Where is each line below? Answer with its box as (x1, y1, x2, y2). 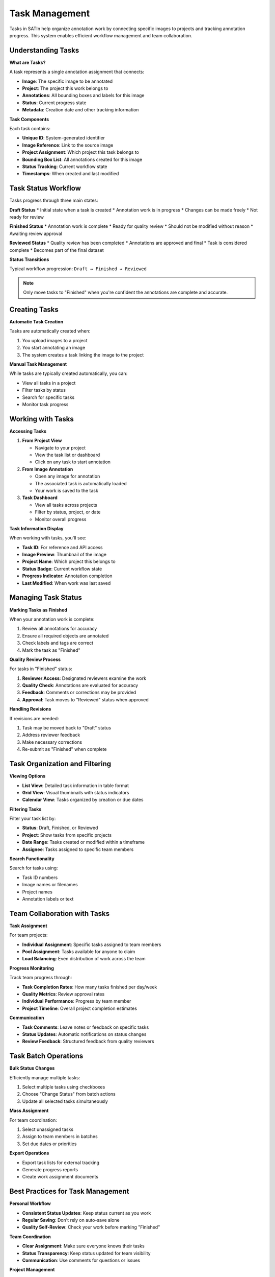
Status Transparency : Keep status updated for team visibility (22, 1250, 151, 1256)
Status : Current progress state (22, 100, 87, 106)
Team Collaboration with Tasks (9, 909, 109, 918)
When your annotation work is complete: (9, 616, 95, 622)
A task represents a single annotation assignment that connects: (9, 69, 145, 75)
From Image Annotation (22, 466, 73, 472)
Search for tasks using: (9, 865, 58, 871)
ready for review (9, 214, 44, 220)
